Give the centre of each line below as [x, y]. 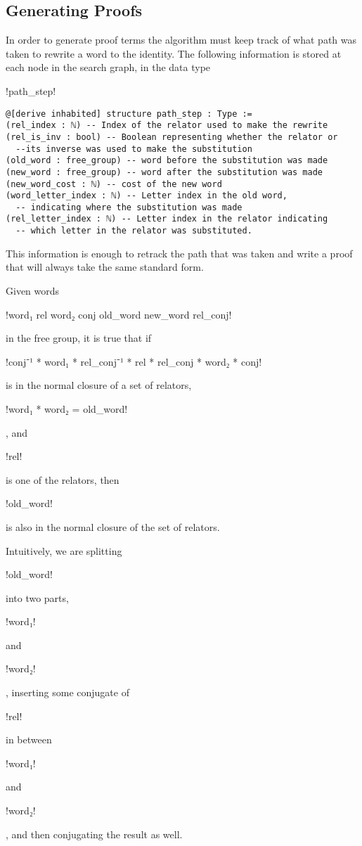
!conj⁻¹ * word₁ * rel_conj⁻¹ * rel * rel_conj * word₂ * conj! [134, 361]
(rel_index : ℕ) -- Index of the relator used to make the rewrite [167, 126]
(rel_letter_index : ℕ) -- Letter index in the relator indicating [167, 219]
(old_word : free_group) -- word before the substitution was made [167, 161]
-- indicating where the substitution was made [129, 207]
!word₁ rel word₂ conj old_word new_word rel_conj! [119, 314]
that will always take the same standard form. [105, 267]
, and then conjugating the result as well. [94, 834]
